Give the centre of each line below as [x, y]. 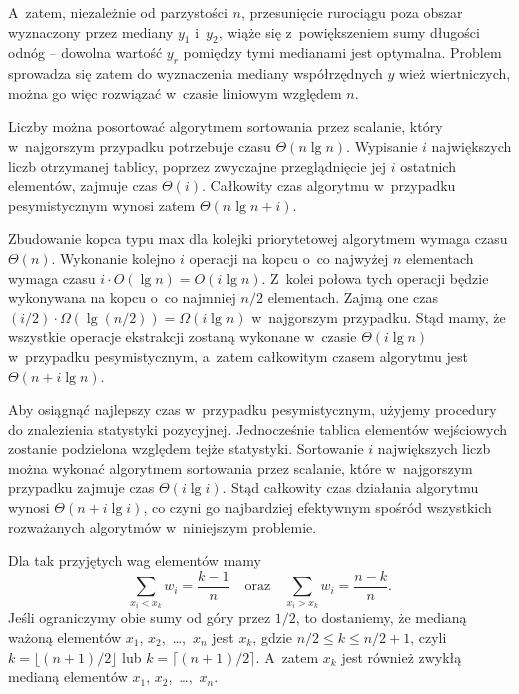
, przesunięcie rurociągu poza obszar [351, 12]
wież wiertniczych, [455, 73]
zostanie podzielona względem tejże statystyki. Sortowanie [186, 448]
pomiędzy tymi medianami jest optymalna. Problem [342, 52]
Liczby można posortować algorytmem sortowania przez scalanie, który [225, 126]
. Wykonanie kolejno [113, 257]
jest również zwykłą [401, 656]
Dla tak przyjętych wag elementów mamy [134, 560]
